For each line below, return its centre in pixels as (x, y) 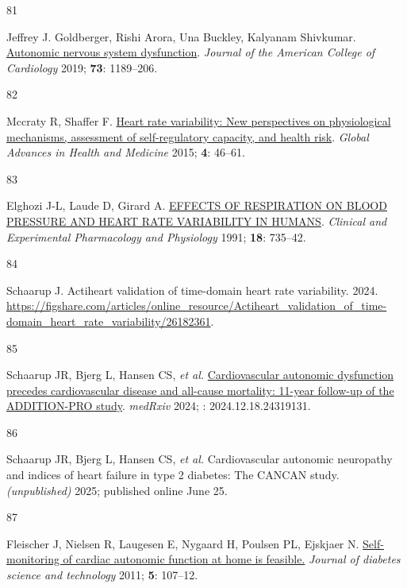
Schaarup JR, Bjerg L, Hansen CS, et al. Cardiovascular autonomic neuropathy (200, 459)
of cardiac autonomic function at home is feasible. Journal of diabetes (232, 559)
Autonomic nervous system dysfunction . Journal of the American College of (191, 52)
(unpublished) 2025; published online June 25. (117, 490)
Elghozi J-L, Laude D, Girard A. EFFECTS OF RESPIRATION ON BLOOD (197, 205)
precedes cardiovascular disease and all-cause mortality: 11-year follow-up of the (200, 390)
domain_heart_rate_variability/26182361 (109, 321)
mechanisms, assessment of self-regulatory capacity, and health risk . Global (188, 136)
